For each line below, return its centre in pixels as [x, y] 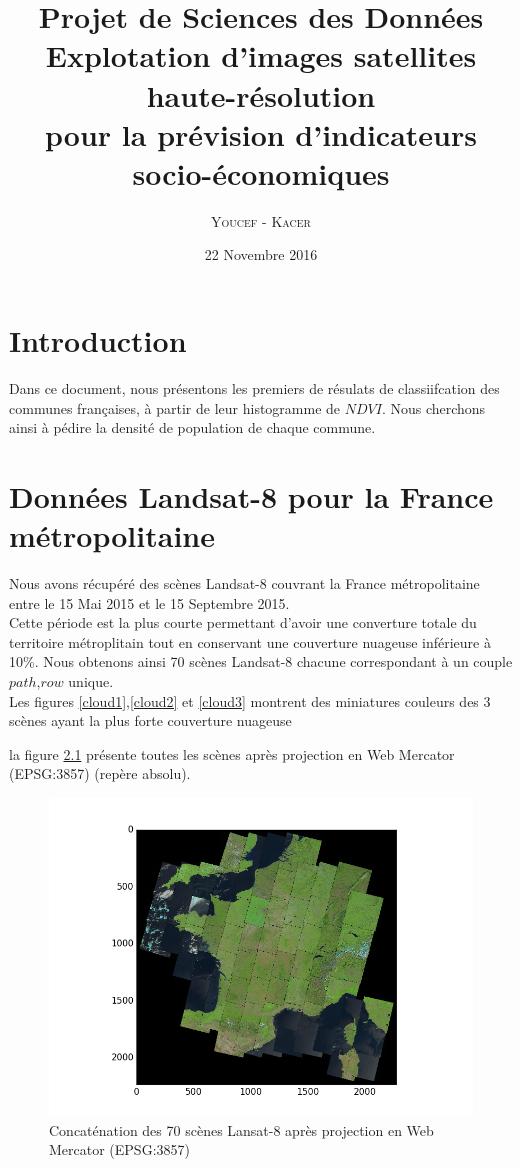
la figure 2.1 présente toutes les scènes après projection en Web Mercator [232, 753]
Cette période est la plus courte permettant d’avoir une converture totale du [243, 622]
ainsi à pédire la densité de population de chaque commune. [192, 427]
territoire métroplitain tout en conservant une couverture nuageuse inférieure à [250, 641]
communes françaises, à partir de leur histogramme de [175, 407]
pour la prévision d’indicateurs [261, 133]
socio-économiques [261, 172]
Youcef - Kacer [261, 220]
